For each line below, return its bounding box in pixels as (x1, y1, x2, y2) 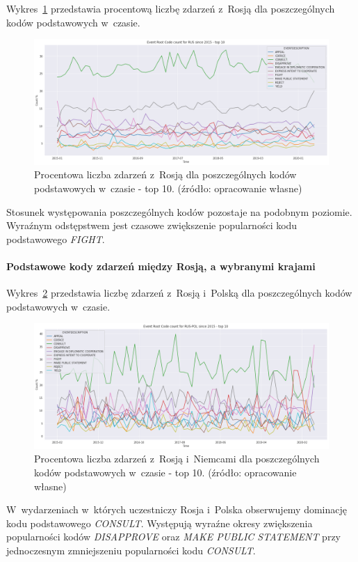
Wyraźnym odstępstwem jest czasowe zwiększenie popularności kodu (6, 218, 298, 233)
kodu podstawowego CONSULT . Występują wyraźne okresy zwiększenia (6, 515, 313, 530)
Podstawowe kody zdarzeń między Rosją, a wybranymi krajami (6, 258, 316, 273)
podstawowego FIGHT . (6, 231, 105, 246)
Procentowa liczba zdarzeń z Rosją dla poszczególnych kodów (34, 167, 297, 182)
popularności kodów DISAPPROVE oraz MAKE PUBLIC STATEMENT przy (6, 529, 341, 544)
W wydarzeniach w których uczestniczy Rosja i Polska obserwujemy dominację (6, 502, 348, 517)
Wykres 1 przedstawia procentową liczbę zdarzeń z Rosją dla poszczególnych (6, 1, 335, 15)
